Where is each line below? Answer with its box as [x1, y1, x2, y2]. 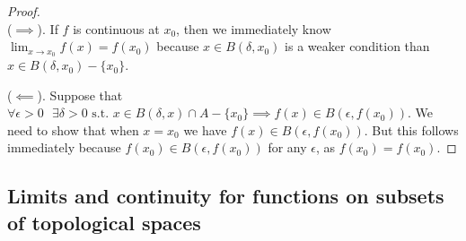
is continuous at [73, 19, 160, 38]
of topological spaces [7, 208, 201, 236]
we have [183, 120, 227, 139]
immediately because [7, 138, 121, 157]
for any [268, 138, 307, 157]
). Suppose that [37, 85, 123, 104]
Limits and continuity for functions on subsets [7, 182, 444, 210]
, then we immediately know [176, 19, 331, 38]
